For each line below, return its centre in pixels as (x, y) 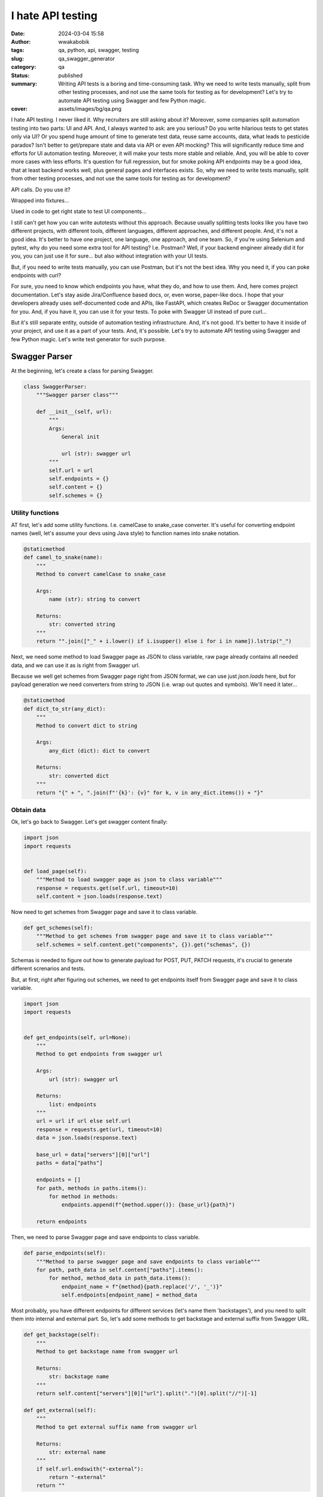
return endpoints (62, 1222)
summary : (24, 83)
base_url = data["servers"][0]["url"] (93, 1155)
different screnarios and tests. (48, 969)
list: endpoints (73, 1104)
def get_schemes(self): (59, 928)
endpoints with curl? (36, 275)
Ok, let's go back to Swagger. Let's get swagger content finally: (89, 822)
